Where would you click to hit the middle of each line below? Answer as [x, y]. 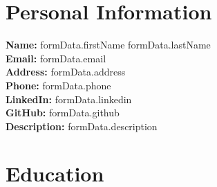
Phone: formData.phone [58, 85]
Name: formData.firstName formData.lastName [108, 45]
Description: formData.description [82, 126]
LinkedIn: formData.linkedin [69, 99]
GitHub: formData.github [63, 113]
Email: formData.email [56, 58]
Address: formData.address [66, 72]
